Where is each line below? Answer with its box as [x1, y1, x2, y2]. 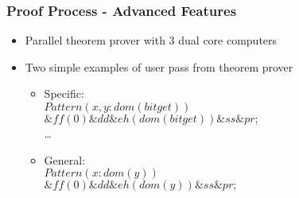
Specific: [44, 85, 84, 102]
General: [44, 151, 86, 168]
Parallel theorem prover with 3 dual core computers [25, 32, 278, 49]
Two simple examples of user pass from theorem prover [25, 58, 293, 75]
